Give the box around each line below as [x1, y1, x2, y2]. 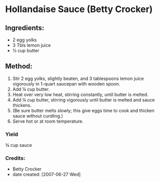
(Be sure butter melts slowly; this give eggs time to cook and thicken [12, 107, 154, 114]
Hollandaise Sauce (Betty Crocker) [5, 4, 153, 15]
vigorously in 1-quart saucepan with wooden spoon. [12, 80, 120, 86]
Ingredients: [5, 24, 44, 32]
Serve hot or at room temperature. [12, 118, 84, 124]
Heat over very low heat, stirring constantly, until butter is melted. [12, 92, 148, 98]
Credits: [5, 155, 26, 162]
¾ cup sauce [5, 142, 32, 148]
